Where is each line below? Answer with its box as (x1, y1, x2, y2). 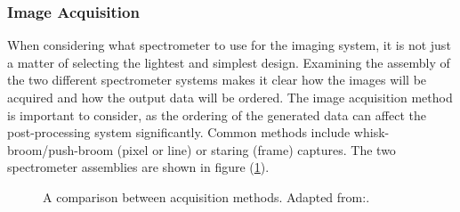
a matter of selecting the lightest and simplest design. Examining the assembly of (7, 53, 450, 71)
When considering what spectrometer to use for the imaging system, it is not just (7, 36, 451, 54)
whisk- (353, 123, 390, 142)
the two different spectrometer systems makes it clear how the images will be (7, 70, 427, 89)
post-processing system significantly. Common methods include (7, 123, 351, 142)
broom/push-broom (7, 140, 114, 159)
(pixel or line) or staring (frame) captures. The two (117, 140, 396, 159)
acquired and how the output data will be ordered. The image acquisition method (7, 88, 453, 106)
